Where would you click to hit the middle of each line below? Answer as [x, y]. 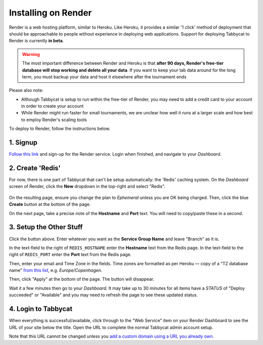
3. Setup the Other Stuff [46, 227]
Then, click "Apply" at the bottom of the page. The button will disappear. [82, 279]
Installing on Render [50, 13]
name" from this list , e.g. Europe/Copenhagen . [56, 271]
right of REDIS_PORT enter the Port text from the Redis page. [70, 254]
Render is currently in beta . [37, 41]
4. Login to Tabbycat [41, 309]
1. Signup [23, 143]
